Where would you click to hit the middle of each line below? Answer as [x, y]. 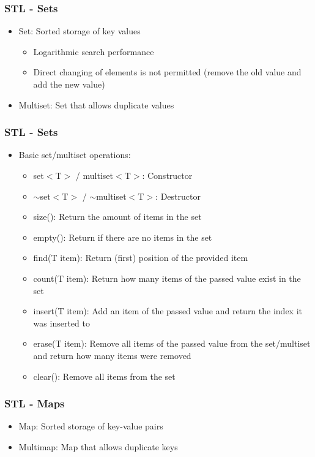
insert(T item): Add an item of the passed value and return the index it [168, 311]
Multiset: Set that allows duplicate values [96, 104]
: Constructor [167, 175]
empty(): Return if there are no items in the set [123, 237]
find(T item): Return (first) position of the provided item [141, 258]
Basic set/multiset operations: [75, 155]
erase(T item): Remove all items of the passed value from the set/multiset [172, 343]
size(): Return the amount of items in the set [117, 217]
